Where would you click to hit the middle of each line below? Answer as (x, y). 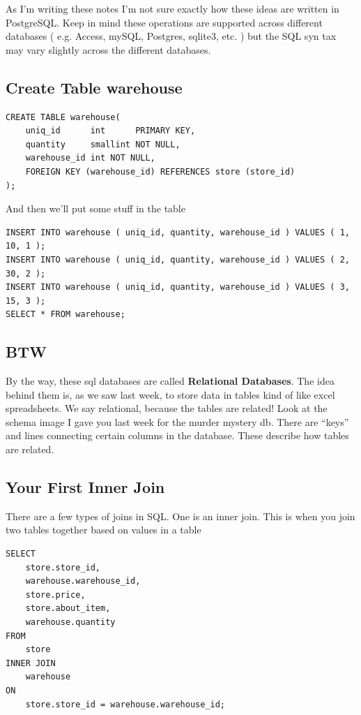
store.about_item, (68, 609)
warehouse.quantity (70, 622)
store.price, (55, 595)
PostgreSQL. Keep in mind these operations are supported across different (164, 22)
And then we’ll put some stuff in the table (95, 208)
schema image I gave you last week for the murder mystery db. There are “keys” (177, 421)
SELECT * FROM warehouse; (66, 315)
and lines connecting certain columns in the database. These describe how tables (177, 435)
